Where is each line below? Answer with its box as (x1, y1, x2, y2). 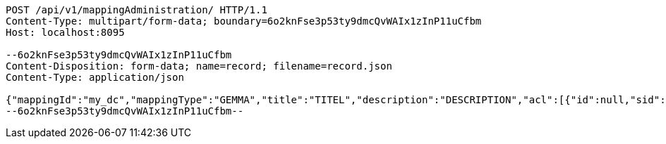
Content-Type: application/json (6, 72, 184, 83)
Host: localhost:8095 (6, 27, 125, 38)
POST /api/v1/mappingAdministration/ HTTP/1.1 (6, 4, 267, 15)
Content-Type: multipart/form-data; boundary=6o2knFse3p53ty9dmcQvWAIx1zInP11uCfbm (6, 15, 482, 27)
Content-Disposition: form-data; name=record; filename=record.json (6, 60, 392, 72)
